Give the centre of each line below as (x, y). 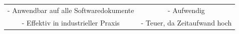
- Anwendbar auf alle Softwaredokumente (71, 10)
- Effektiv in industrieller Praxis (71, 22)
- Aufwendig (186, 10)
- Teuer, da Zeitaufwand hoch (186, 22)
